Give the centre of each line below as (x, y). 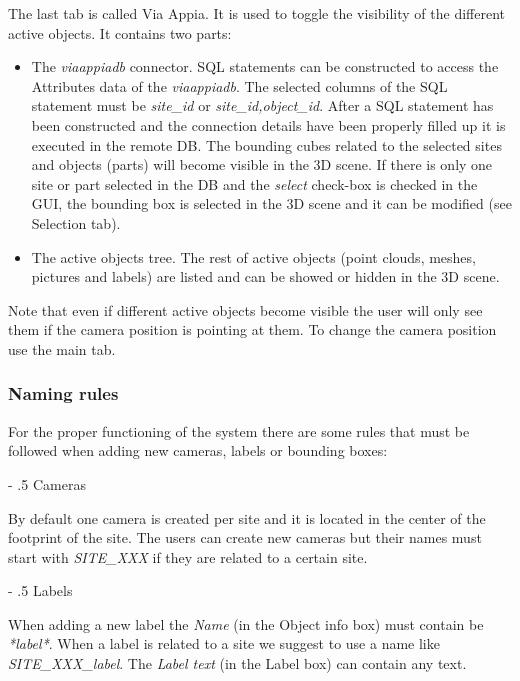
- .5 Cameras (47, 483)
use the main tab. (62, 348)
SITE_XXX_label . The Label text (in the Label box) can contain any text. (237, 663)
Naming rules (63, 393)
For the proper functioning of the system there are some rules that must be (239, 430)
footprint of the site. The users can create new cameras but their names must (245, 537)
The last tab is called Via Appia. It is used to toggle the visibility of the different (257, 13)
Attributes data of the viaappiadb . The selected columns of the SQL (239, 85)
